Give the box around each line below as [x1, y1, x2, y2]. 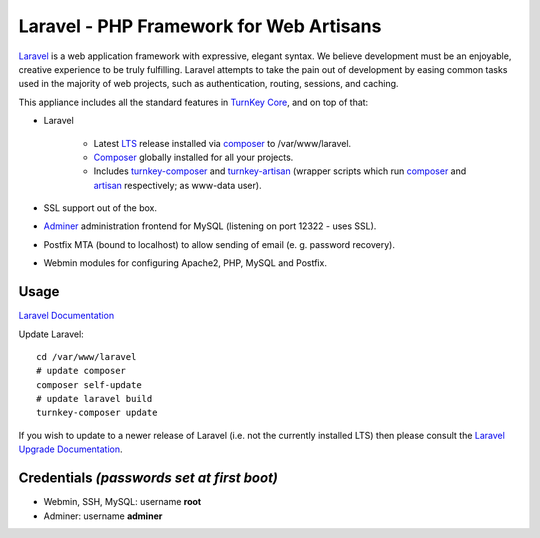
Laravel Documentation [18, 310, 115, 322]
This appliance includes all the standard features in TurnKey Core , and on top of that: [18, 96, 369, 108]
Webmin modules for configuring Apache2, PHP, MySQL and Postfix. [43, 257, 327, 269]
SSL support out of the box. [43, 202, 158, 214]
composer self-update [36, 379, 142, 390]
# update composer [36, 365, 127, 377]
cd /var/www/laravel [36, 351, 137, 362]
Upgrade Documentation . [18, 443, 124, 455]
